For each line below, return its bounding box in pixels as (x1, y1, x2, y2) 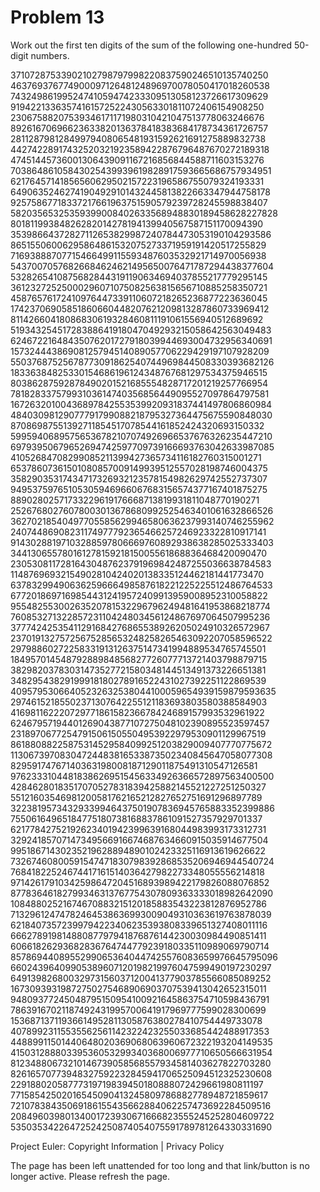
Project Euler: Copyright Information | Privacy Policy (10, 1140, 225, 1152)
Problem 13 (10, 6, 105, 29)
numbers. (30, 49, 70, 61)
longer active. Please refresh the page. (10, 1170, 171, 1182)
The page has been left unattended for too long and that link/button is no (10, 1159, 310, 1171)
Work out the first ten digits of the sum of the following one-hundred (10, 39, 292, 51)
